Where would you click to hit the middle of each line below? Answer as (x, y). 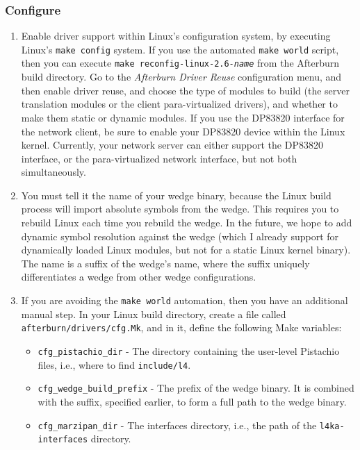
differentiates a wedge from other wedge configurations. (139, 277)
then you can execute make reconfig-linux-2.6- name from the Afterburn (180, 63)
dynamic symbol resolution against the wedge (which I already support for (180, 236)
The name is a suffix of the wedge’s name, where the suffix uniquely (165, 263)
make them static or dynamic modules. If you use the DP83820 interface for (183, 117)
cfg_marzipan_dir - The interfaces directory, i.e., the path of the (177, 425)
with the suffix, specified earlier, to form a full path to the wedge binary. (192, 401)
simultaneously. (54, 172)
